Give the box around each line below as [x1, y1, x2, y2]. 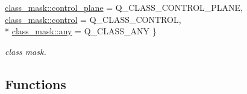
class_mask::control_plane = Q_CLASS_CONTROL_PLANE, [5, 1, 243, 13]
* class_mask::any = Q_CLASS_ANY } [5, 25, 157, 37]
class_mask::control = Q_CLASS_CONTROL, [5, 13, 181, 25]
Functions [5, 74, 66, 93]
